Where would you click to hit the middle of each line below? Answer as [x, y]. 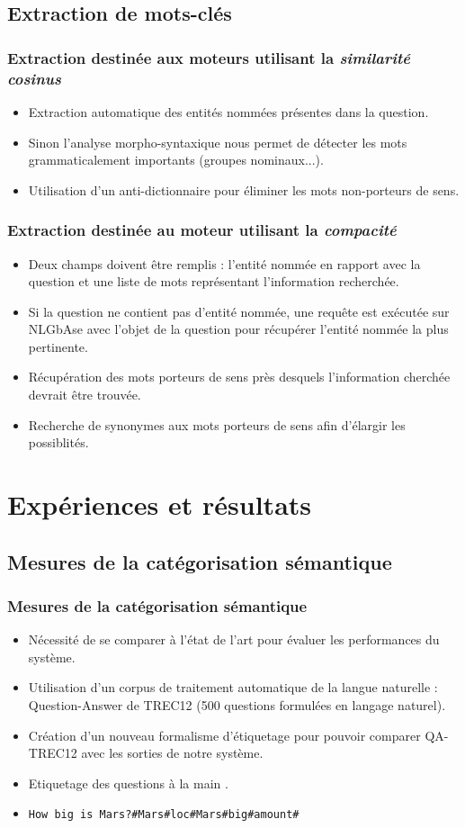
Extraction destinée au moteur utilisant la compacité [202, 230]
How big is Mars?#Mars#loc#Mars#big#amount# [164, 815]
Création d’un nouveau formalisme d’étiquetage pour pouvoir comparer [224, 735]
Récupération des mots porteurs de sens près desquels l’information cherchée [239, 377]
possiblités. [58, 442]
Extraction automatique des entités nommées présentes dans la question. [228, 111]
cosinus [34, 78]
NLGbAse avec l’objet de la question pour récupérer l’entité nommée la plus [238, 329]
